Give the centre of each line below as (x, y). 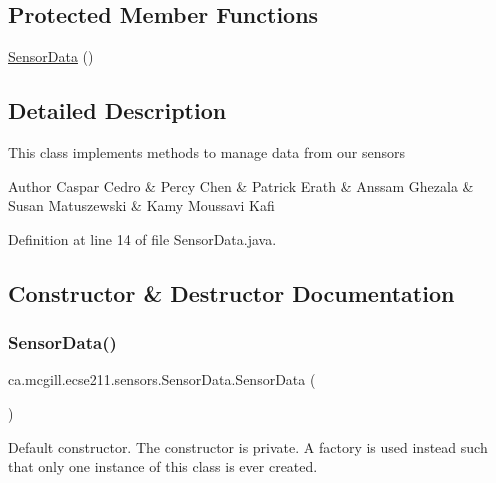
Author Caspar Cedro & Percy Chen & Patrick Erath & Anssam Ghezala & (241, 185)
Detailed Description (117, 110)
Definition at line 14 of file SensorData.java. (142, 238)
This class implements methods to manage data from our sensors (206, 152)
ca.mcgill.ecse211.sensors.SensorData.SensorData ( (162, 379)
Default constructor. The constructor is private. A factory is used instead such (248, 446)
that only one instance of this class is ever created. (163, 466)
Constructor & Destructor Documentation (231, 292)
